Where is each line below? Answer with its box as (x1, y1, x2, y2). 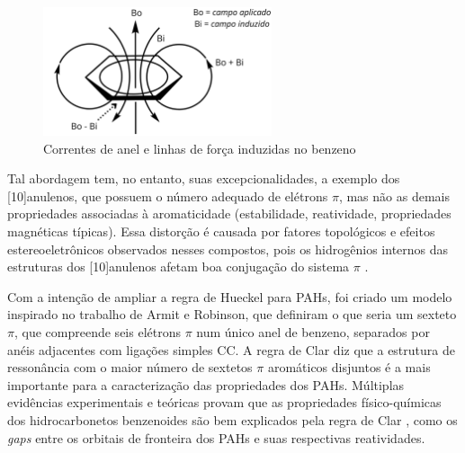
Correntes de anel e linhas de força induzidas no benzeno (43, 138, 356, 157)
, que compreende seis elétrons (13, 323, 181, 342)
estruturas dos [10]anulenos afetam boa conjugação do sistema (7, 257, 350, 276)
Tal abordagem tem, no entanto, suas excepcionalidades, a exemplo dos (7, 169, 400, 188)
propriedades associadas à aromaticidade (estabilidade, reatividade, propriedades (7, 204, 452, 223)
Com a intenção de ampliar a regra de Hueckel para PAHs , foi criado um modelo (7, 287, 452, 306)
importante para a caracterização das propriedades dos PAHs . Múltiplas (7, 375, 405, 394)
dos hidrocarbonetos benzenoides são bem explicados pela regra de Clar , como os (7, 411, 458, 429)
